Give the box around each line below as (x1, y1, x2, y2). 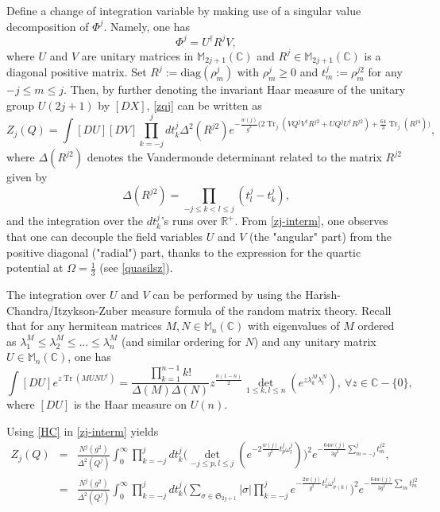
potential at (6, 259, 64, 276)
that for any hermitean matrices (6, 317, 162, 334)
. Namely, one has (103, 17, 190, 34)
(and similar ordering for (121, 332, 241, 349)
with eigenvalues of (247, 317, 340, 334)
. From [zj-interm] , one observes (234, 212, 388, 229)
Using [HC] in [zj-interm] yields (6, 422, 159, 439)
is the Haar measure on (73, 396, 187, 413)
